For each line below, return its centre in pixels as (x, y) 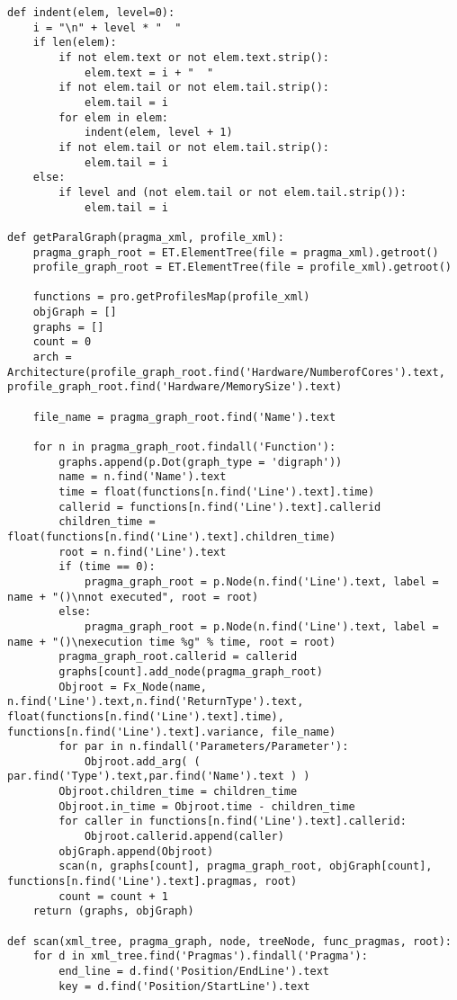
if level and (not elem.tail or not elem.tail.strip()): (233, 192)
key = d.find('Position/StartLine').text (184, 986)
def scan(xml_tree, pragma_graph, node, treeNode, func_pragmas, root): (229, 941)
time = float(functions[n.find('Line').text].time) (217, 492)
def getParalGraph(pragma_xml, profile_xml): (146, 237)
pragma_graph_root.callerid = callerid (178, 657)
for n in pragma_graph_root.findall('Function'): (184, 447)
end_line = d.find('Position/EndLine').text (194, 971)
